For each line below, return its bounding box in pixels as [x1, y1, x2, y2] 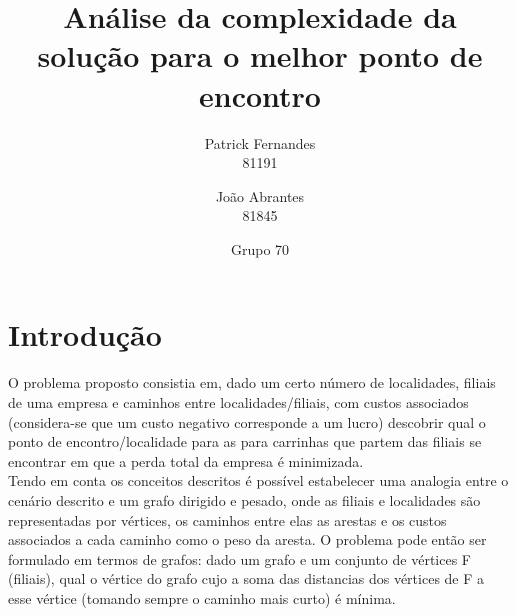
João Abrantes [215, 185, 305, 206]
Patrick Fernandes [204, 132, 316, 153]
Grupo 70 [230, 238, 290, 259]
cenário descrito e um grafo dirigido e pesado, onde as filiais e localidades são [8, 489, 481, 510]
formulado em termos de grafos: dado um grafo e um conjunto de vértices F [8, 548, 471, 569]
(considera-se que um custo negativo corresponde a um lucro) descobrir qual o [8, 411, 486, 432]
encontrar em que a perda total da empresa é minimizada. [8, 450, 364, 471]
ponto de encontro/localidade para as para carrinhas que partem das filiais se [8, 431, 482, 452]
